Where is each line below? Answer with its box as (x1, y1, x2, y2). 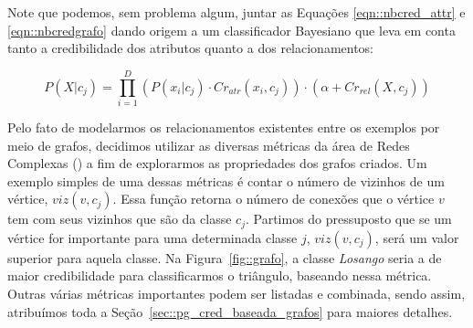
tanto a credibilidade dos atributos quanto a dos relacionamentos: (7, 38, 374, 58)
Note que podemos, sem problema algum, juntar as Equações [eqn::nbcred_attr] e (7, 3, 466, 21)
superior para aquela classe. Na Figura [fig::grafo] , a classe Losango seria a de (7, 248, 442, 267)
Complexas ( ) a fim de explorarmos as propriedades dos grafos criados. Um (7, 153, 427, 173)
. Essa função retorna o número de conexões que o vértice (112, 189, 435, 208)
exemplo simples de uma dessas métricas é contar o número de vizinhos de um (7, 171, 445, 190)
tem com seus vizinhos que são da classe (7, 209, 232, 228)
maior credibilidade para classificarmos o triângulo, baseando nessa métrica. (7, 266, 432, 285)
